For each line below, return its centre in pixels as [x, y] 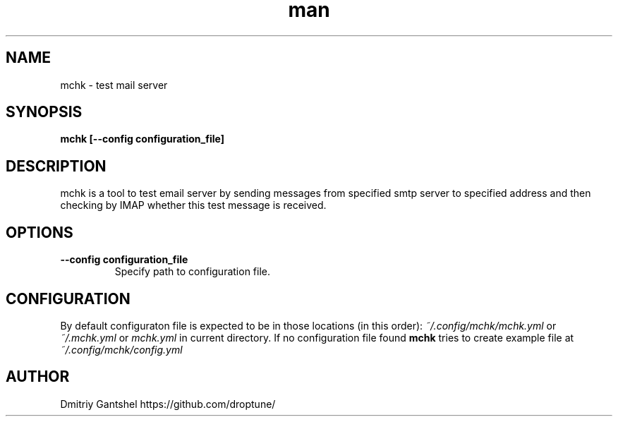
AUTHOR [38, 377]
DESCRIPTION [56, 166]
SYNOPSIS [44, 112]
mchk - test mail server [114, 85]
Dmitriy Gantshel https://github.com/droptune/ [168, 404]
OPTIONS [40, 232]
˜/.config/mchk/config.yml [121, 349]
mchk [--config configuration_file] [142, 139]
